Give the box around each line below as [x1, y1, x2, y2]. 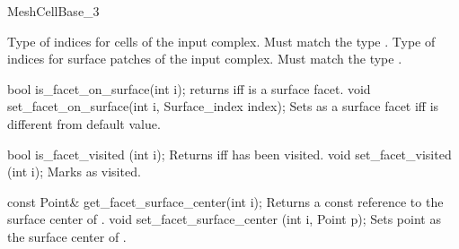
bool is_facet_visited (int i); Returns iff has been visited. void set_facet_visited [7, 144, 452, 163]
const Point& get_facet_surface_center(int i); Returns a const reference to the [7, 192, 444, 210]
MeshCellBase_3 [7, 2, 100, 20]
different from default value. [7, 114, 161, 133]
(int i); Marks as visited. [7, 162, 141, 181]
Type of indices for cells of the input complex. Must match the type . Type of [7, 31, 436, 50]
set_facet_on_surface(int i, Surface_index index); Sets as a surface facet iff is [7, 97, 439, 116]
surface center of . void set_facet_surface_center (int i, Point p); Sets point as [7, 210, 441, 228]
